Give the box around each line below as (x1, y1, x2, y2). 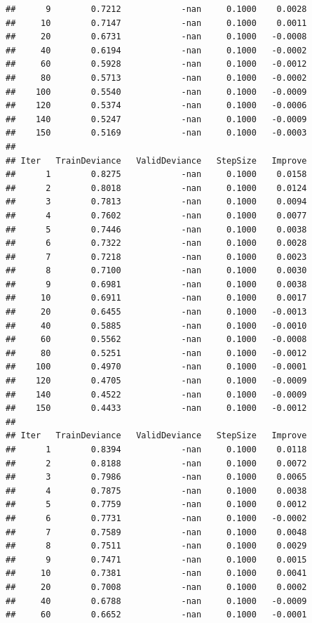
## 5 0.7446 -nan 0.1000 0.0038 (6, 224, 307, 235)
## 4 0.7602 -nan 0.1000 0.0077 (6, 210, 307, 221)
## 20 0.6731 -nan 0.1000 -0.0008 (6, 32, 307, 42)
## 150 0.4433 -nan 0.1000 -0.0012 (6, 403, 307, 414)
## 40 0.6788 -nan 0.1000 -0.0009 (6, 596, 307, 606)
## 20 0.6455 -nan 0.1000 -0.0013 (6, 307, 307, 317)
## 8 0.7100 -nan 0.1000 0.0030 (6, 265, 307, 276)
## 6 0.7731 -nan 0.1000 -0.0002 (6, 513, 307, 523)
